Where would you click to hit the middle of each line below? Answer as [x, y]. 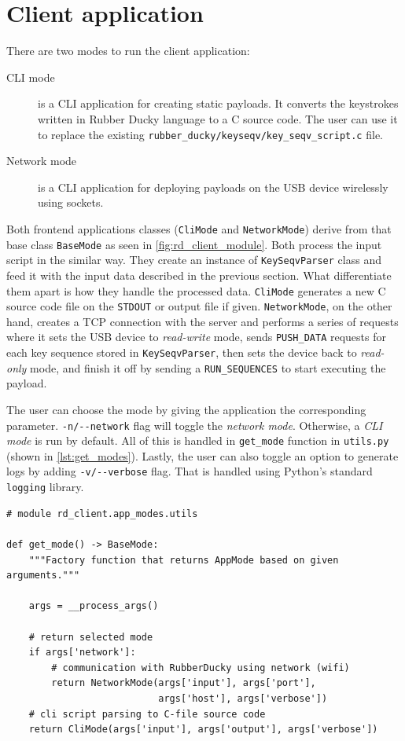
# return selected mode [91, 637]
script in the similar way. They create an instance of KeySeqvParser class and [194, 260]
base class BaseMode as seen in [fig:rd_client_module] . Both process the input [194, 244]
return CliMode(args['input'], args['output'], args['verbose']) [203, 730]
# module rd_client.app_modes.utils [102, 514]
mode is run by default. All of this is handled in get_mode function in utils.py [198, 440]
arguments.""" [43, 576]
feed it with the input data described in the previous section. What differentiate [199, 275]
